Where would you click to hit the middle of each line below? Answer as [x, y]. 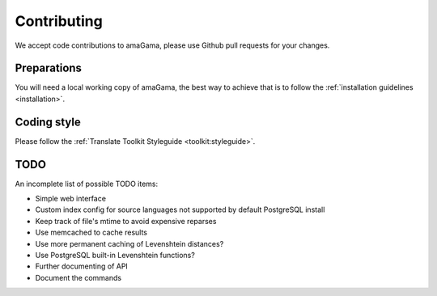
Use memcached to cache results [91, 233]
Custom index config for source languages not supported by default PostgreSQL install [180, 209]
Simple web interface [71, 199]
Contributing [59, 21]
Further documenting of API [82, 266]
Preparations [49, 68]
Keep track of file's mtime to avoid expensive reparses [126, 221]
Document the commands [78, 277]
